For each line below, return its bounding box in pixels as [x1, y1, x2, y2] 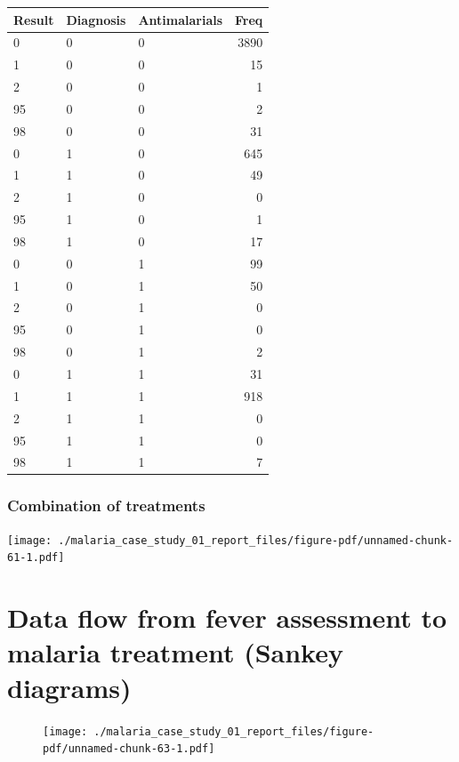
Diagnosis [66, 10, 126, 28]
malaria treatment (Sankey [7, 634, 343, 670]
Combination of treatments [7, 494, 205, 517]
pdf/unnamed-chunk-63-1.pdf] [43, 742, 215, 756]
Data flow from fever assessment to [7, 599, 447, 636]
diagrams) [7, 669, 132, 705]
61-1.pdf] [7, 551, 65, 565]
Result [13, 10, 54, 28]
